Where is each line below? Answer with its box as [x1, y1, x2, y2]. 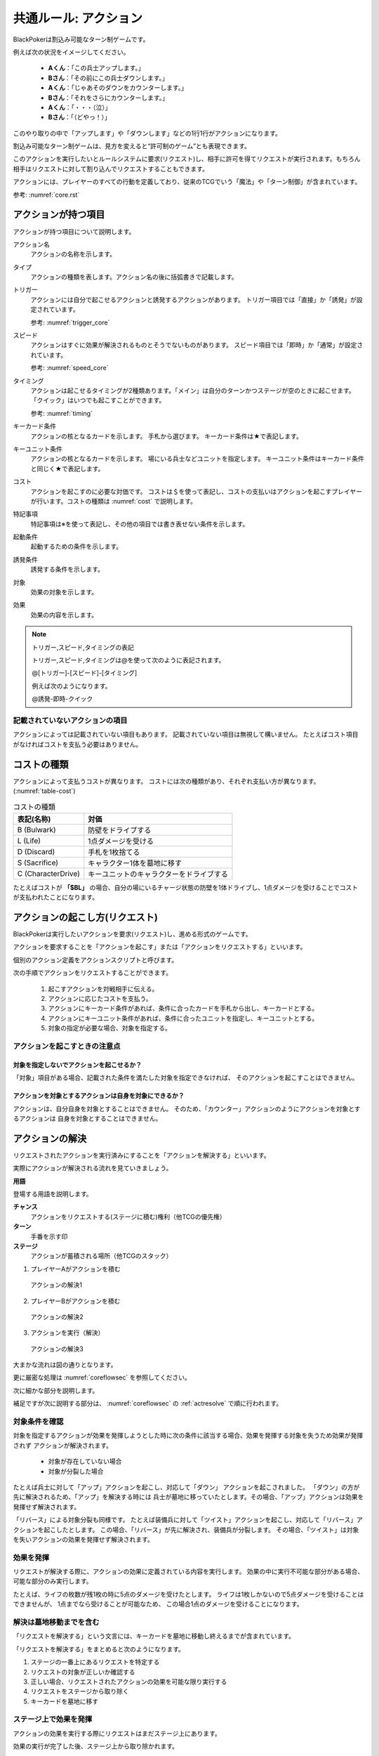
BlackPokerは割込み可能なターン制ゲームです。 [13, 35, 149, 44]
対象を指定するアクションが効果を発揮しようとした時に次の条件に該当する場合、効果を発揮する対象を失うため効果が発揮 [13, 1431, 364, 1440]
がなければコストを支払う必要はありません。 [13, 740, 142, 748]
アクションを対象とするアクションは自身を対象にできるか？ [13, 1092, 185, 1100]
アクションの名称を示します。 [30, 250, 116, 258]
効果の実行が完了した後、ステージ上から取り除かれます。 [13, 1742, 179, 1750]
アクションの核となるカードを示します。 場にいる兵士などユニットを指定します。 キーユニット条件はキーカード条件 [30, 454, 364, 463]
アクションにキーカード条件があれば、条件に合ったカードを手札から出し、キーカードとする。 [48, 1004, 319, 1013]
